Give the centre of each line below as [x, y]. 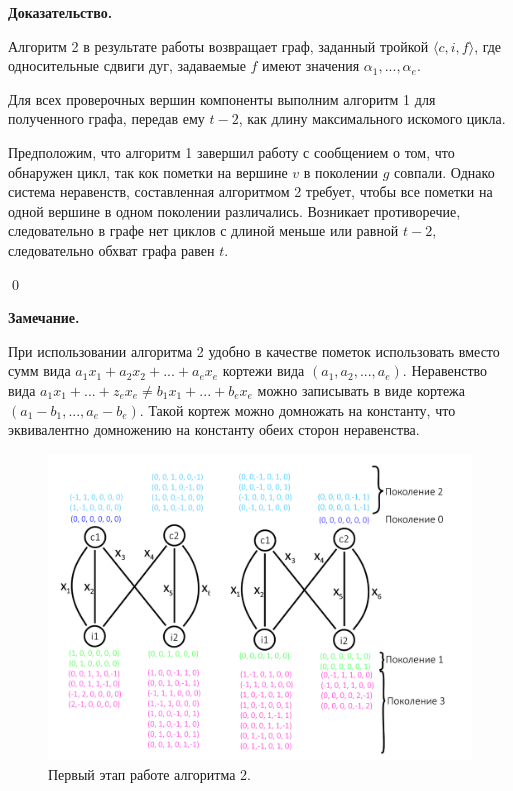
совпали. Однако [444, 171]
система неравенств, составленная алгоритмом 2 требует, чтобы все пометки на [250, 191]
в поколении [341, 171]
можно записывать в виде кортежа [361, 389]
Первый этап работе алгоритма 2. [149, 773]
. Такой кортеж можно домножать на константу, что [297, 409]
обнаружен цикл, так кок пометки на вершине [148, 171]
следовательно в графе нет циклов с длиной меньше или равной [203, 230]
